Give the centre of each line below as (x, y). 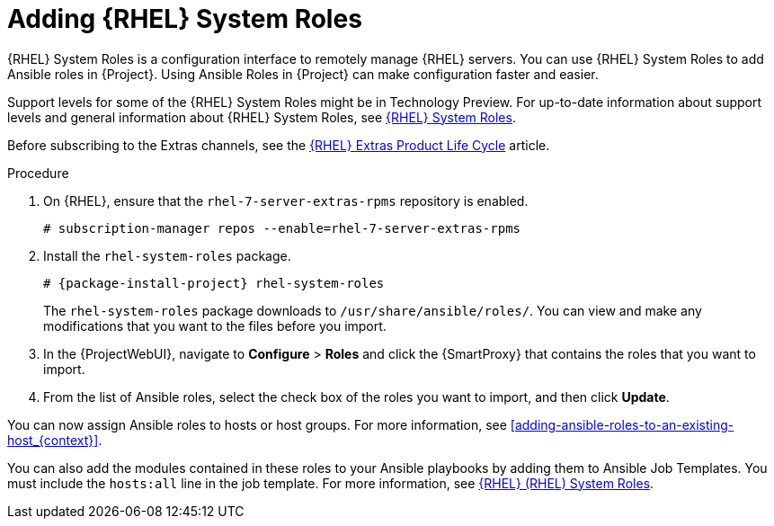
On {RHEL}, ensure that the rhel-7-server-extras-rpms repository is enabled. (286, 201)
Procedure (38, 173)
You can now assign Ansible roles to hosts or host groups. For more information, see (257, 424)
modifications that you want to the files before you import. (215, 325)
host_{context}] (53, 440)
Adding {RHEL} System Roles (185, 19)
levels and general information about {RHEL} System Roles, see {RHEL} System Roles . (262, 117)
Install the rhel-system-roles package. (167, 255)
